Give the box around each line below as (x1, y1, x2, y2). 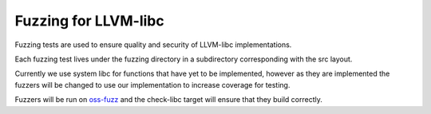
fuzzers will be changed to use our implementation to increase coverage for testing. (14, 80, 291, 89)
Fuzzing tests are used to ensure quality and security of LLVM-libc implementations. (14, 40, 292, 49)
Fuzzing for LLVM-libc (14, 12, 164, 29)
